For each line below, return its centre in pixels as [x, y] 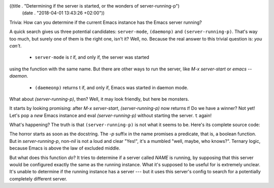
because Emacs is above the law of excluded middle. [65, 148]
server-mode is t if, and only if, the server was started [92, 57]
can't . [15, 46]
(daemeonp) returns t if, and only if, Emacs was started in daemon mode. [112, 87]
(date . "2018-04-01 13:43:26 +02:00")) [63, 13]
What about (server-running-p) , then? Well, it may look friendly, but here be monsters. [99, 99]
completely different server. [38, 179]
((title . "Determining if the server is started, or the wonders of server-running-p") [94, 6]
